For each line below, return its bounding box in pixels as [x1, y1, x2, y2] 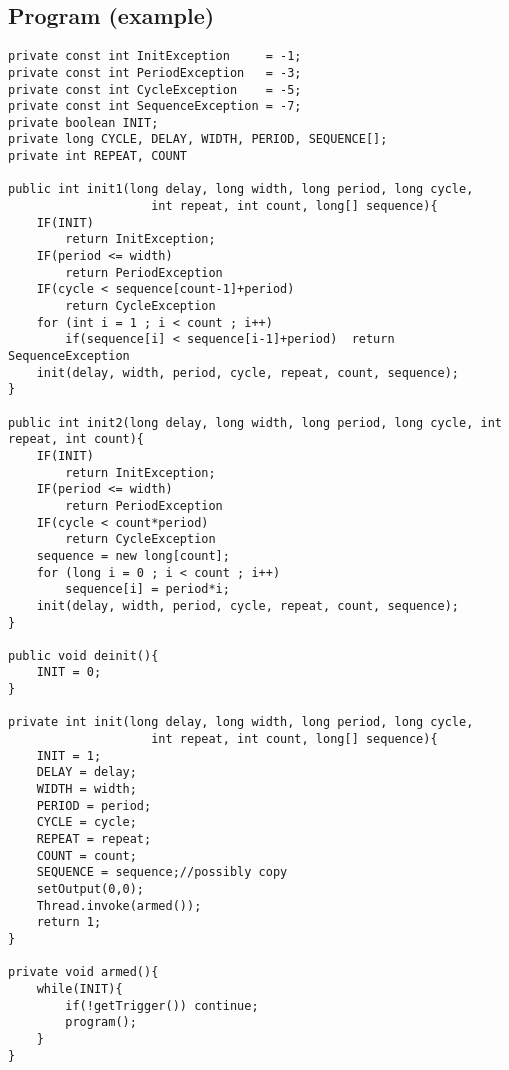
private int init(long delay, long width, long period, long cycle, [8, 715, 474, 730]
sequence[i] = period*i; [65, 582, 230, 597]
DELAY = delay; [36, 765, 137, 780]
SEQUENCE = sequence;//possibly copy [36, 865, 288, 880]
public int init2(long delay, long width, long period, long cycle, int [8, 415, 502, 430]
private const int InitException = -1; [8, 49, 302, 64]
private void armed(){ [8, 965, 159, 980]
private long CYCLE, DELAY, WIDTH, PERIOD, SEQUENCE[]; [8, 132, 388, 147]
